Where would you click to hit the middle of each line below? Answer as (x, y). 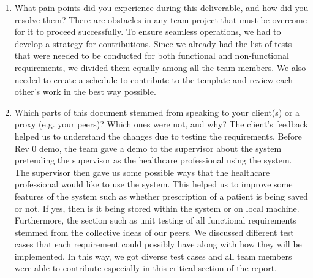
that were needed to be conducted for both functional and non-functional (152, 55)
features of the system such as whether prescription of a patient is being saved (161, 196)
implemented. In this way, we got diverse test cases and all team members (153, 256)
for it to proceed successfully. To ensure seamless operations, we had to (148, 32)
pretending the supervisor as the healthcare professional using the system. (153, 160)
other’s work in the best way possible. (85, 92)
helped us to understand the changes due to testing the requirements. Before (158, 136)
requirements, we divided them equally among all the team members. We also (160, 67)
